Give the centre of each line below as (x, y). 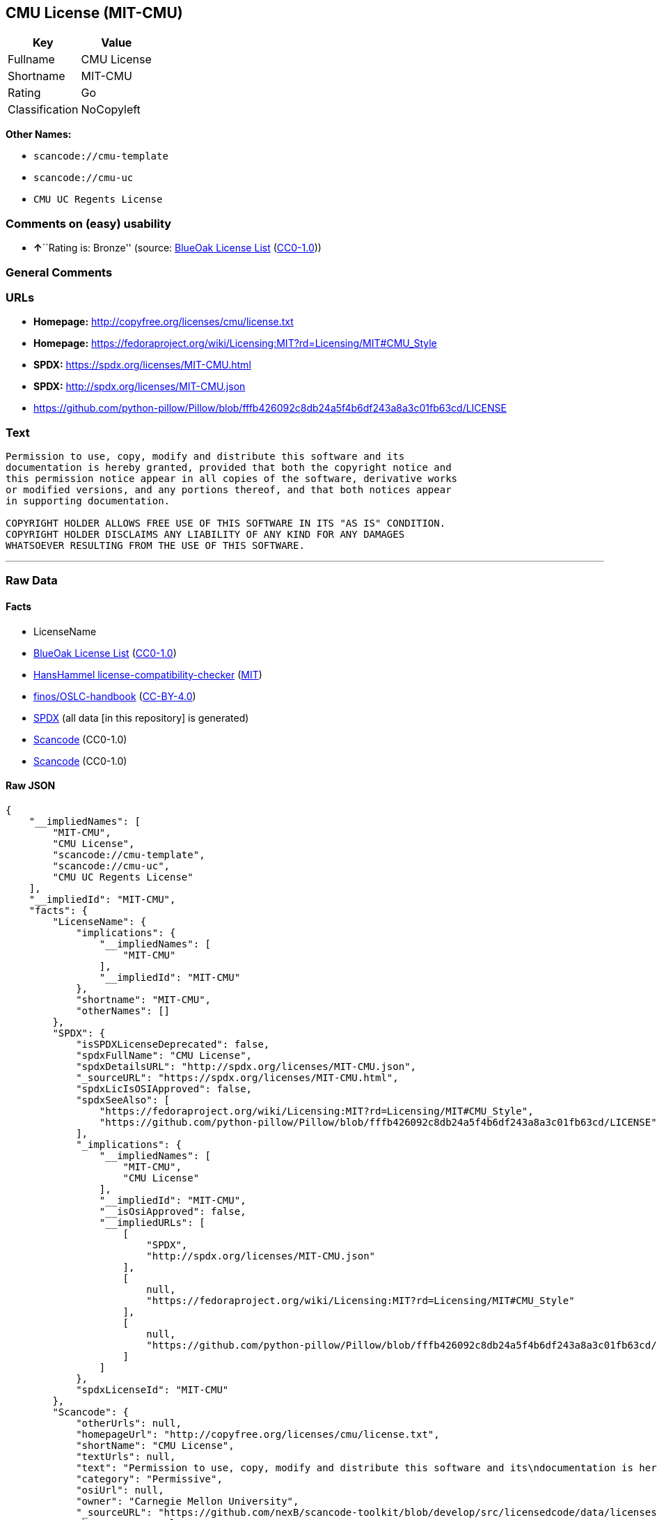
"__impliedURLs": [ (152, 1222)
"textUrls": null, (126, 1456)
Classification (43, 110)
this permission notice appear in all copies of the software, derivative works (232, 479)
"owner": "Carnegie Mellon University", (188, 1501)
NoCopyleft (111, 110)
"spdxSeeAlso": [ (123, 1100)
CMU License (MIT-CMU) (94, 13)
